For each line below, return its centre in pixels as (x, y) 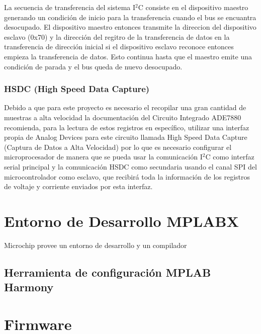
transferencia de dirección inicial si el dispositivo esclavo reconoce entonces (119, 47)
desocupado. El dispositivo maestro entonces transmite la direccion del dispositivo (130, 27)
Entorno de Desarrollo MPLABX (121, 221)
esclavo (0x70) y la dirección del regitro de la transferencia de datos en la (117, 36)
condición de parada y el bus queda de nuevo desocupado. (93, 66)
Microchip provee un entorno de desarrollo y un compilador (96, 245)
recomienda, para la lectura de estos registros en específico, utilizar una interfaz (127, 127)
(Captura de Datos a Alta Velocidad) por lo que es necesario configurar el (118, 147)
